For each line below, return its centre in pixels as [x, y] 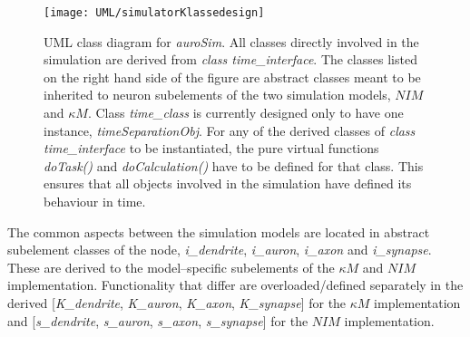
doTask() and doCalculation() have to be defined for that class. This [234, 165]
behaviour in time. [95, 201]
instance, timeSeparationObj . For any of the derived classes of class [230, 130]
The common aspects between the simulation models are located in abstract [219, 231]
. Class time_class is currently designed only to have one [245, 113]
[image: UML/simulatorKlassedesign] [154, 13]
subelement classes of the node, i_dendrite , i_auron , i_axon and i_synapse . [220, 250]
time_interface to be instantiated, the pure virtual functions [211, 148]
